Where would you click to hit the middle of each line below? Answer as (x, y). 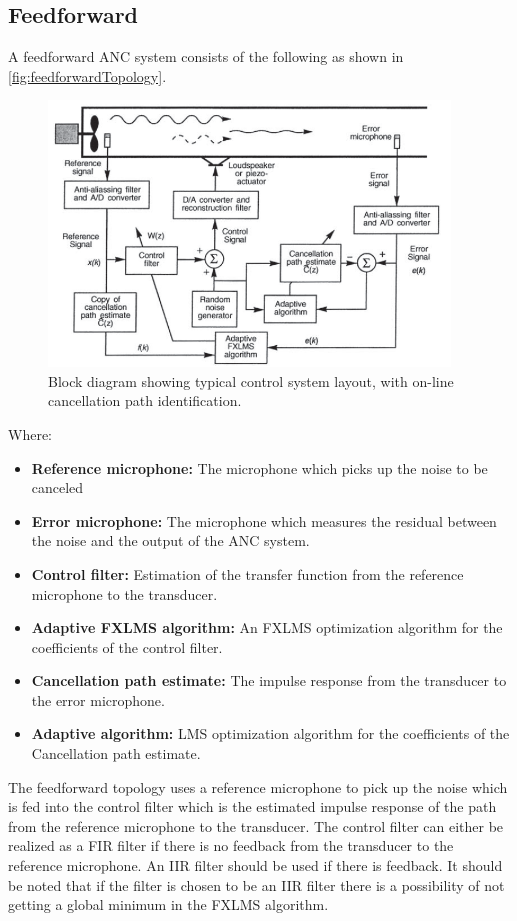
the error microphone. (98, 699)
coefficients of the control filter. (127, 646)
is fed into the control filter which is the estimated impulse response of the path (252, 806)
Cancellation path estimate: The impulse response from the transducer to (269, 680)
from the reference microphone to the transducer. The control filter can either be (256, 825)
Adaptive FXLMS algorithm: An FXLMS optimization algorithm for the (267, 627)
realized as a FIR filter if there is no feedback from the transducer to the (231, 845)
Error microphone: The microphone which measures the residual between (264, 520)
